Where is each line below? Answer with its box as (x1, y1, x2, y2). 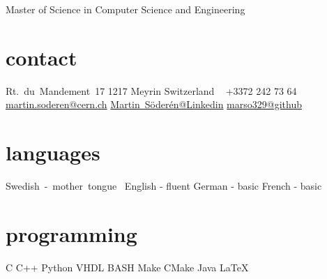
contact (6, 43, 77, 71)
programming (6, 219, 137, 248)
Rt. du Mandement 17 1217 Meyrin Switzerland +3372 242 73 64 (6, 83, 297, 98)
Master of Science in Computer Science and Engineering (6, 2, 245, 16)
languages (6, 138, 100, 167)
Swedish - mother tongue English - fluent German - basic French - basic (6, 179, 322, 193)
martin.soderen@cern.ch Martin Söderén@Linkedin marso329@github (6, 97, 302, 112)
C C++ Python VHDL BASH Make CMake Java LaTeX (6, 259, 249, 274)
